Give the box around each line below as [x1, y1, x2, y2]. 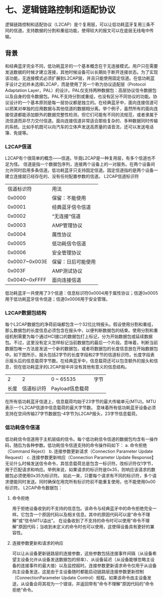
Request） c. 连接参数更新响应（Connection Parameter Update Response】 [5, 454, 156, 460]
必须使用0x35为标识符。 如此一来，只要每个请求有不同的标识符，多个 [13, 473, 153, 478]
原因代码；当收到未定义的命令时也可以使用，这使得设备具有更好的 [18, 524, 150, 529]
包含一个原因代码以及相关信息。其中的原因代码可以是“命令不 [25, 511, 146, 517]
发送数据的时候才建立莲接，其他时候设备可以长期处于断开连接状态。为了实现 [5, 69, 158, 75]
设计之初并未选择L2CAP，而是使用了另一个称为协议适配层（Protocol [9, 81, 147, 87]
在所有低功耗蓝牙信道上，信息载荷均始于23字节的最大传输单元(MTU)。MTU [5, 399, 156, 404]
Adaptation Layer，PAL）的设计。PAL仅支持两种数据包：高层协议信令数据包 [5, 87, 157, 93]
